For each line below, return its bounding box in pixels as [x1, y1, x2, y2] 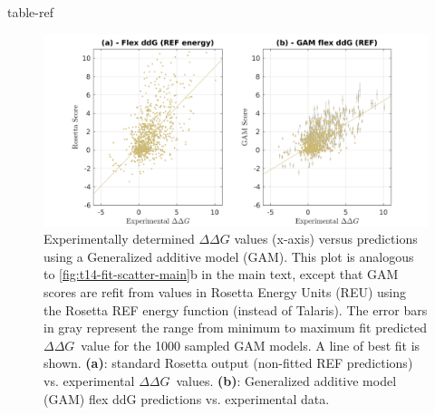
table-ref [7, 3, 53, 21]
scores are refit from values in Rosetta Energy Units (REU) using [43, 282, 407, 301]
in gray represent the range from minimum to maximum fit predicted [43, 318, 428, 337]
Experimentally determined [43, 229, 195, 248]
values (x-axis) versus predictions [234, 229, 418, 248]
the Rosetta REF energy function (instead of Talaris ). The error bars [43, 300, 428, 319]
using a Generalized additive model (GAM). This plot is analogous [43, 246, 414, 265]
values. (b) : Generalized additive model [176, 371, 397, 390]
